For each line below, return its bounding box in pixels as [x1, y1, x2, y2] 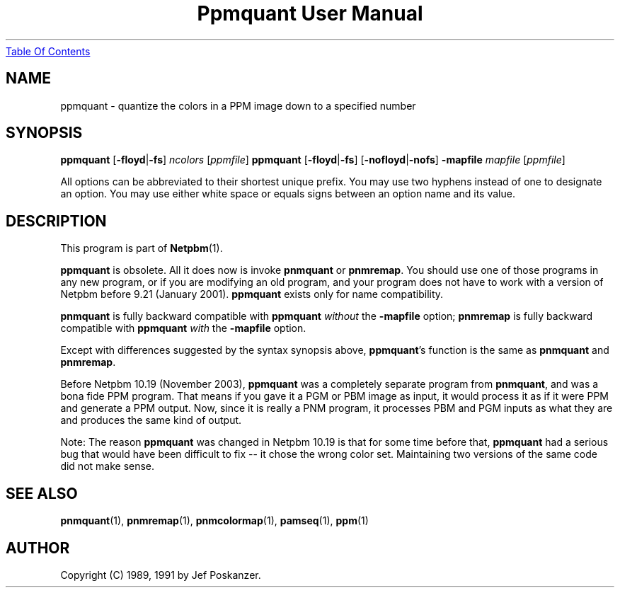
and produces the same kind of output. [60, 414, 242, 427]
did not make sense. [60, 460, 155, 473]
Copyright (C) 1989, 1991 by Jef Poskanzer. [60, 568, 261, 581]
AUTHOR [6, 539, 70, 557]
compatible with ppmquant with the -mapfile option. [60, 322, 306, 335]
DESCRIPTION [6, 212, 107, 230]
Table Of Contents [6, 45, 91, 57]
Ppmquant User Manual [197, 1, 423, 25]
